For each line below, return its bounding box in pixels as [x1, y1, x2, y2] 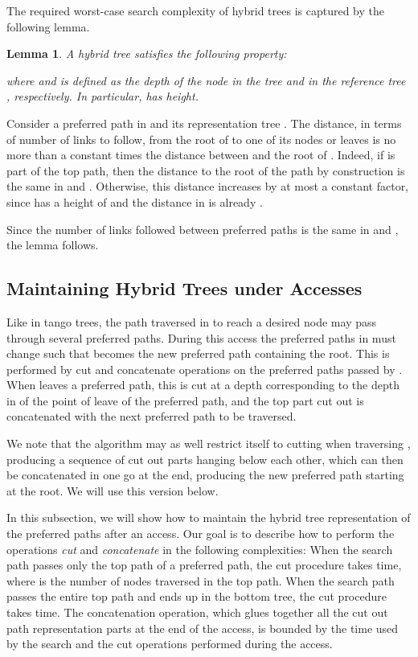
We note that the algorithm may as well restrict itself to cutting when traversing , [6, 435, 411, 452]
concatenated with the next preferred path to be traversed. [6, 408, 297, 425]
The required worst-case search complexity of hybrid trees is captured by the [6, 2, 385, 18]
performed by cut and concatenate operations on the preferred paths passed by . [6, 360, 403, 377]
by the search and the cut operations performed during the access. [6, 635, 333, 652]
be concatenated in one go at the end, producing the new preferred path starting [6, 466, 404, 483]
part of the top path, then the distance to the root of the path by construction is [6, 162, 405, 179]
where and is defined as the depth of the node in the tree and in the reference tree [6, 72, 406, 88]
